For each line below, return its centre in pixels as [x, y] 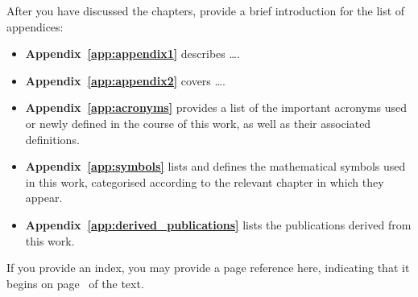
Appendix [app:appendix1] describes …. [132, 54]
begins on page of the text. [75, 283]
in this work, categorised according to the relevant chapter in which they [205, 181]
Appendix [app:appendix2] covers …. [125, 80]
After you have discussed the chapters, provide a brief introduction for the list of [206, 10]
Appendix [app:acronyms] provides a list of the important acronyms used [216, 107]
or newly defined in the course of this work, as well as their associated [198, 123]
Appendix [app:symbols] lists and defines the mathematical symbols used [215, 166]
